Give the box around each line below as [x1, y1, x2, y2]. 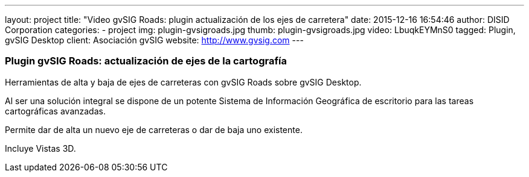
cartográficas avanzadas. [5, 105, 106, 116]
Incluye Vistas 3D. [5, 143, 76, 154]
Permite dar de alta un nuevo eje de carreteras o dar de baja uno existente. [5, 124, 303, 135]
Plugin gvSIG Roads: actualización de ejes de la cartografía [5, 55, 287, 67]
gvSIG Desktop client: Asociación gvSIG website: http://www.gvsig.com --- [5, 35, 304, 45]
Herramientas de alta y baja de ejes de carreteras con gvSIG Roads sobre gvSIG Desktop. [5, 76, 362, 87]
